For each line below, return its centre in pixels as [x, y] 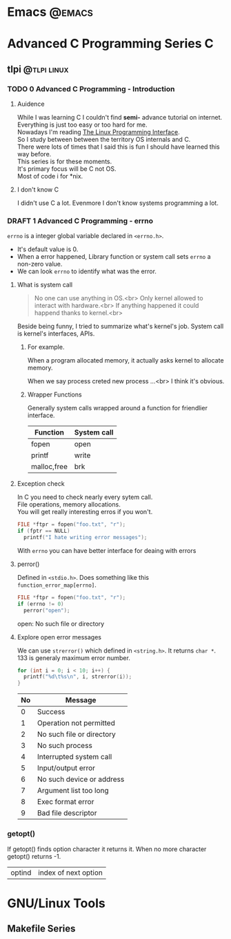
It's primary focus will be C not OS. [67, 169]
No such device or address [81, 779]
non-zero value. [40, 264]
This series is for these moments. [64, 162]
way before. [34, 154]
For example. [46, 347]
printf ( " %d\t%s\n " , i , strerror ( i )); [78, 677]
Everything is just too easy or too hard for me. [82, 125]
